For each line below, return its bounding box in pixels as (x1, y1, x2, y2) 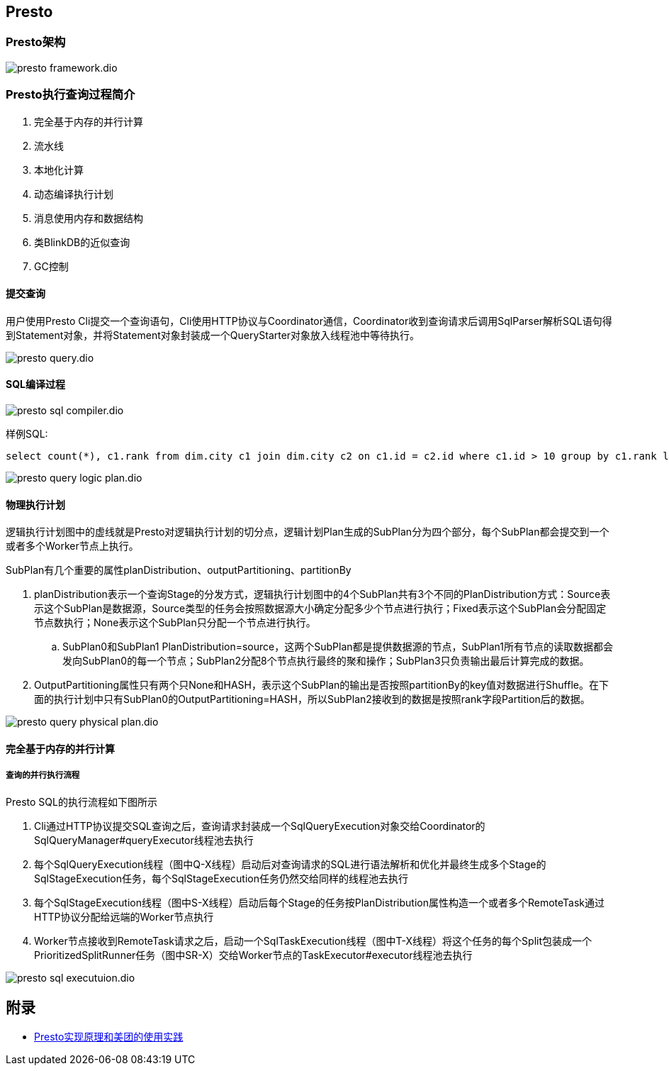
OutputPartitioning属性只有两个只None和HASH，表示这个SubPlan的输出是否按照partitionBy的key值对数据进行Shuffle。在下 (34, 679, 609, 692)
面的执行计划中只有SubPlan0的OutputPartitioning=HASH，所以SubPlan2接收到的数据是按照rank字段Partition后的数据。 (34, 693, 590, 706)
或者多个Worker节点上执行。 (6, 540, 139, 553)
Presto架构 (6, 35, 66, 50)
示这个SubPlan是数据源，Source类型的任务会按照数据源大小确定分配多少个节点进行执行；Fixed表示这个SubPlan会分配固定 (34, 602, 607, 615)
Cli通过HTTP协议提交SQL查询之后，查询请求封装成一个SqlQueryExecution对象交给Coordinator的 (34, 819, 485, 832)
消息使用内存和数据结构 (34, 211, 143, 224)
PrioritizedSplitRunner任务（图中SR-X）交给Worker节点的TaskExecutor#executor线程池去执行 (34, 948, 473, 961)
